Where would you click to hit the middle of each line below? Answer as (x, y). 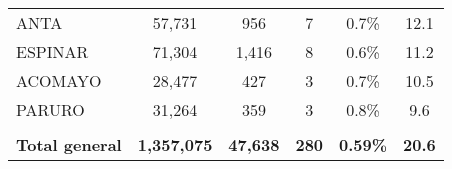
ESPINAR (52, 51)
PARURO (50, 109)
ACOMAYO (59, 80)
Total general (69, 144)
